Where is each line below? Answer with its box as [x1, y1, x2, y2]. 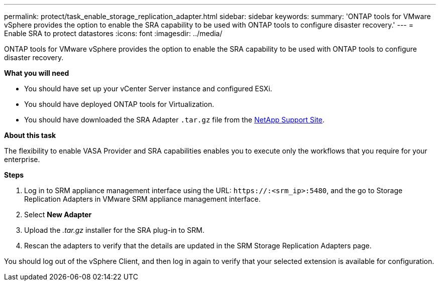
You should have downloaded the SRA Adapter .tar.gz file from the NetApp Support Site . [24, 115, 325, 124]
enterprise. [4, 155, 40, 164]
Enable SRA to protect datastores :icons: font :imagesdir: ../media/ [4, 29, 223, 38]
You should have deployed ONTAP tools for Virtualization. [24, 100, 214, 108]
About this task [4, 131, 56, 139]
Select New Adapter [24, 210, 92, 219]
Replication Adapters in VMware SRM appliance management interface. [24, 195, 261, 203]
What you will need [4, 69, 69, 77]
